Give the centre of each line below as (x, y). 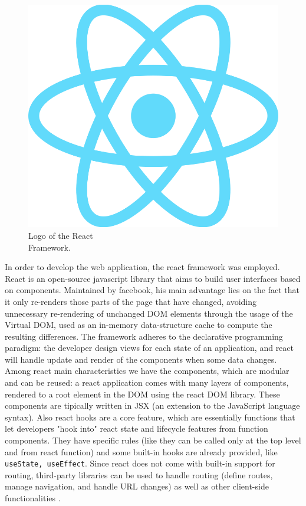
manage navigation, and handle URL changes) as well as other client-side (137, 486)
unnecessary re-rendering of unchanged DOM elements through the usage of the (149, 313)
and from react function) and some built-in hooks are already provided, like (141, 451)
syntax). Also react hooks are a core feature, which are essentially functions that (150, 417)
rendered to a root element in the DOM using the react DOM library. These (142, 394)
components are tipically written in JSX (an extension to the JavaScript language (152, 405)
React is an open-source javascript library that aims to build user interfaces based (153, 278)
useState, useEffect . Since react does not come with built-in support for (140, 463)
